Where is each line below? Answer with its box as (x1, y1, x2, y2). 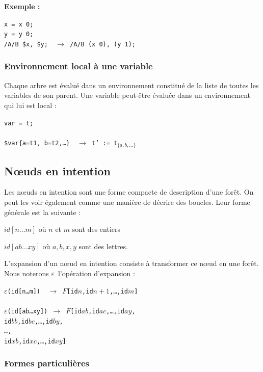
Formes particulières (4, 357, 89, 369)
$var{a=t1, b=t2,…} (4, 139, 70, 147)
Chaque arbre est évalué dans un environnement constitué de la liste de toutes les (4, 79, 259, 90)
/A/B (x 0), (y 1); (70, 40, 136, 48)
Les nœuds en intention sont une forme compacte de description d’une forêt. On (4, 187, 254, 197)
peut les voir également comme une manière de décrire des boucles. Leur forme (4, 197, 250, 207)
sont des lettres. (78, 241, 128, 251)
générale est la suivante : (4, 206, 81, 217)
